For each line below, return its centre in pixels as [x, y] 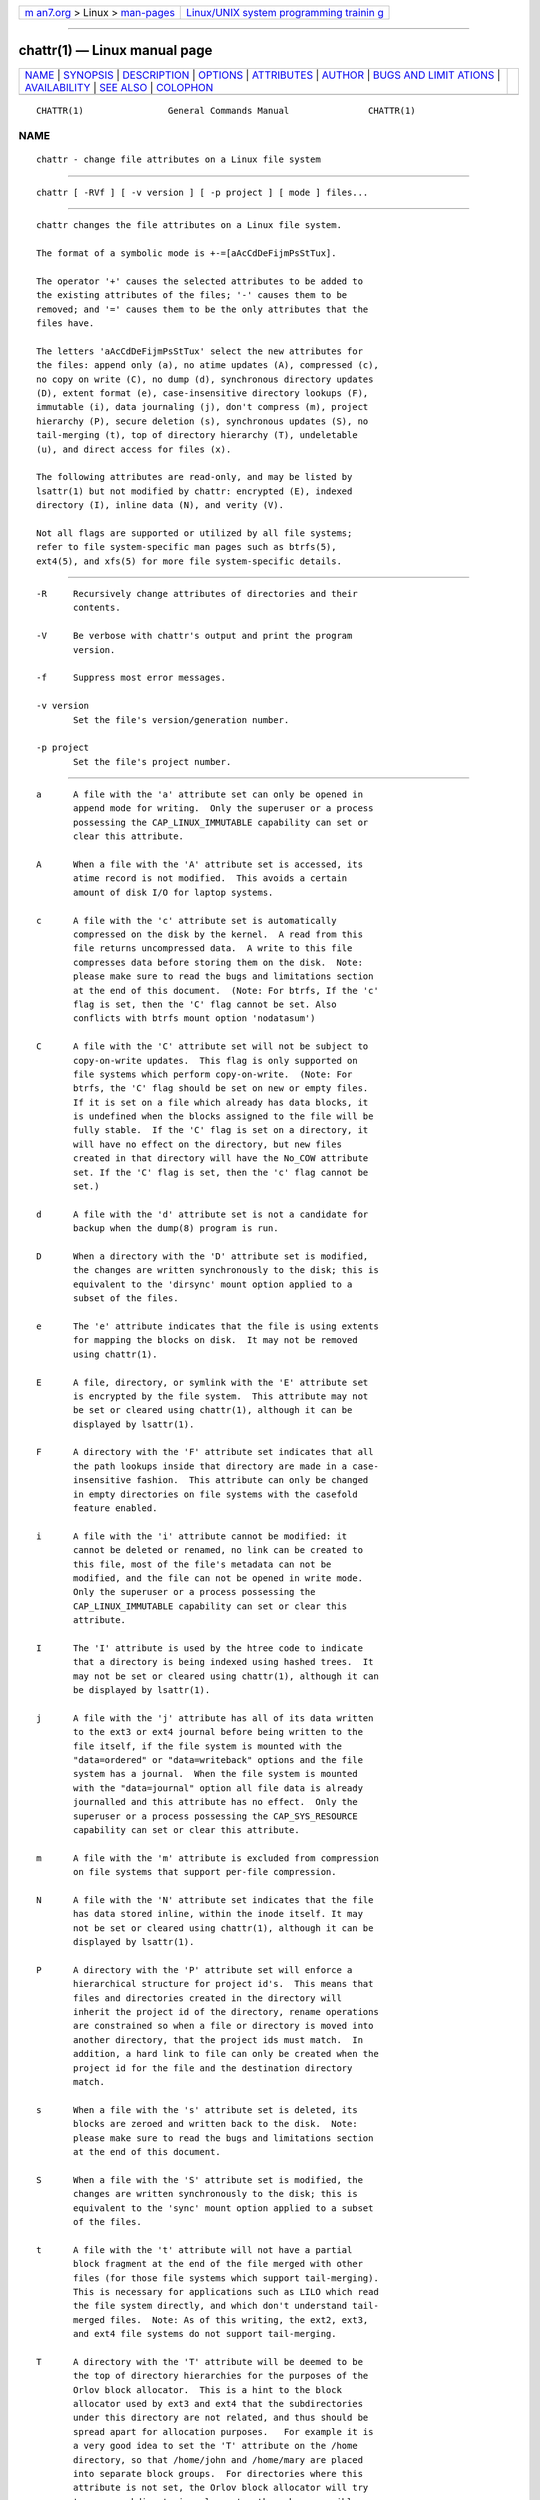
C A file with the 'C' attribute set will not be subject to [202, 1046]
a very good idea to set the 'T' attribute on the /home [216, 2446]
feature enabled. [115, 1508]
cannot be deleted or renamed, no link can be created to [218, 1550]
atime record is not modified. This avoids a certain [210, 878]
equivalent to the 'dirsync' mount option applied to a [213, 1284]
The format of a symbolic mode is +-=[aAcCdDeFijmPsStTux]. [186, 253]
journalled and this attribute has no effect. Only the [216, 1802]
